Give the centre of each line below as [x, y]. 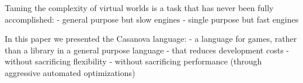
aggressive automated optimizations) [70, 72]
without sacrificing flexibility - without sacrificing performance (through [133, 61]
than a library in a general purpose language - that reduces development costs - [147, 50]
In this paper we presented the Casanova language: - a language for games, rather [151, 39]
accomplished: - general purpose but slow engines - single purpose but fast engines [152, 19]
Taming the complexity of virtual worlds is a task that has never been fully [139, 8]
